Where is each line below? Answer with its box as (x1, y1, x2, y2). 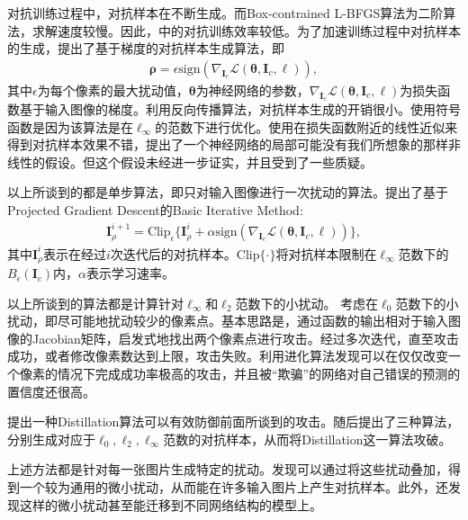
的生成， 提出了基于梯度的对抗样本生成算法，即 (7, 39, 284, 58)
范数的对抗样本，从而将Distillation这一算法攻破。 (163, 429, 452, 448)
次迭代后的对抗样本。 (110, 244, 237, 263)
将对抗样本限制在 (275, 244, 377, 263)
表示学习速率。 (85, 264, 175, 282)
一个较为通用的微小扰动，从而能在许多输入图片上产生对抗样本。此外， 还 (19, 478, 448, 496)
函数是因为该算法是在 (7, 117, 133, 136)
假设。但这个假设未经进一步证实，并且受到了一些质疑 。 (44, 152, 373, 171)
